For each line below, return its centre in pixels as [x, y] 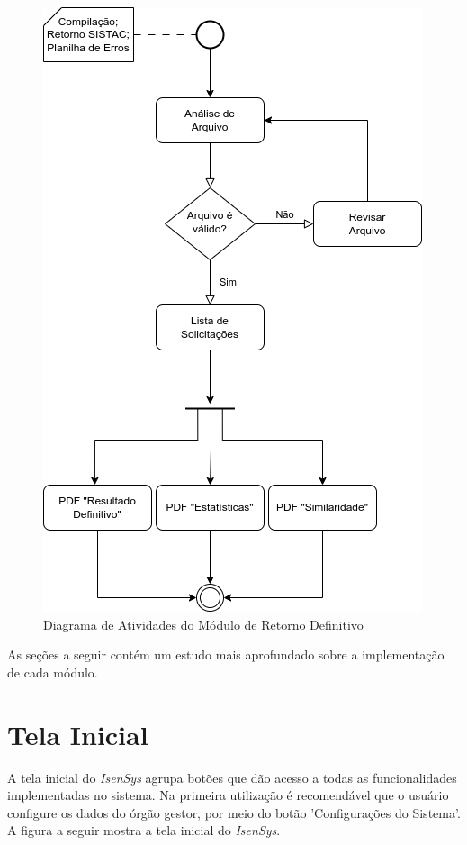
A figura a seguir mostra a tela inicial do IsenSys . [144, 830]
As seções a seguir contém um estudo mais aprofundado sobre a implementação [226, 654]
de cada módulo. [53, 672]
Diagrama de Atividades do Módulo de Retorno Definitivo [203, 624]
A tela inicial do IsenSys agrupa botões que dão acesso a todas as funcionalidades [232, 777]
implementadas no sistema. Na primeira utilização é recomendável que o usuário [228, 795]
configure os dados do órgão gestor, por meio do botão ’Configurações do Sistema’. [234, 812]
